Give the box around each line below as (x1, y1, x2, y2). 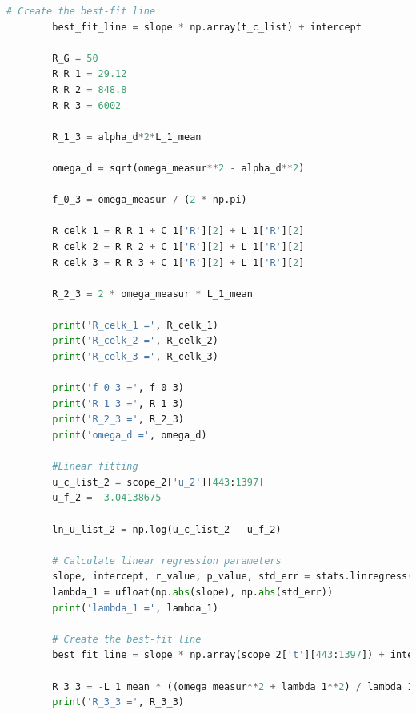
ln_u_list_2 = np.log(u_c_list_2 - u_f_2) (52, 523, 282, 535)
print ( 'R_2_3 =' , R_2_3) (52, 413, 184, 426)
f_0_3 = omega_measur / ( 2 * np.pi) (52, 194, 247, 206)
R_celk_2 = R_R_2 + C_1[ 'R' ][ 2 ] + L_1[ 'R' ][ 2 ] (52, 240, 305, 252)
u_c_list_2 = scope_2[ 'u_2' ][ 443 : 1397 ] (52, 476, 265, 488)
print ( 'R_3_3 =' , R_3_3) (52, 696, 184, 708)
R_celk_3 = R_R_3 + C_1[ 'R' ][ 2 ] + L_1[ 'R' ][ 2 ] (52, 256, 305, 268)
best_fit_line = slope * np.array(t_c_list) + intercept (52, 21, 362, 33)
